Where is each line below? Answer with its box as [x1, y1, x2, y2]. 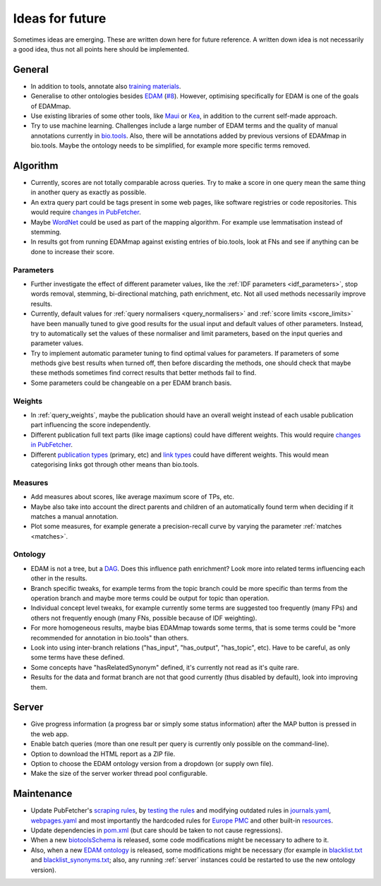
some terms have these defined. [30, 653, 125, 661]
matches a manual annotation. [30, 512, 119, 520]
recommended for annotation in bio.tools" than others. [30, 633, 189, 642]
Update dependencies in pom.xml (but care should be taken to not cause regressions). [30, 826, 283, 834]
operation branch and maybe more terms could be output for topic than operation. [30, 594, 270, 602]
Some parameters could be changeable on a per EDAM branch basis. [30, 378, 232, 387]
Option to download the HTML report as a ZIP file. [30, 749, 176, 758]
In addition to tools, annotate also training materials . [30, 82, 181, 90]
